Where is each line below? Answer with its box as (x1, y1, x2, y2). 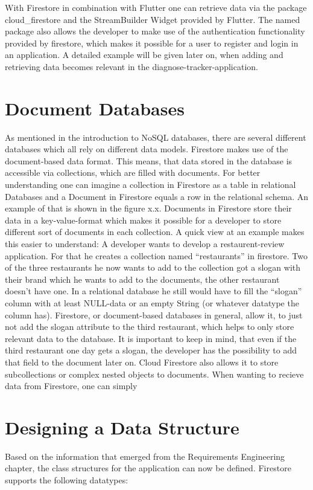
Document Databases (5, 95, 185, 120)
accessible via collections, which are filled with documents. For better (5, 166, 261, 179)
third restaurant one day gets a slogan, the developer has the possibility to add (5, 344, 297, 356)
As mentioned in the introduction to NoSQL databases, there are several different (5, 131, 306, 143)
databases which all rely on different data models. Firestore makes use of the (5, 143, 288, 155)
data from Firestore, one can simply (5, 379, 138, 392)
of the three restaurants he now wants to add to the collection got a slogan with (5, 261, 300, 274)
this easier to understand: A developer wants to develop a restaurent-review (5, 237, 285, 250)
